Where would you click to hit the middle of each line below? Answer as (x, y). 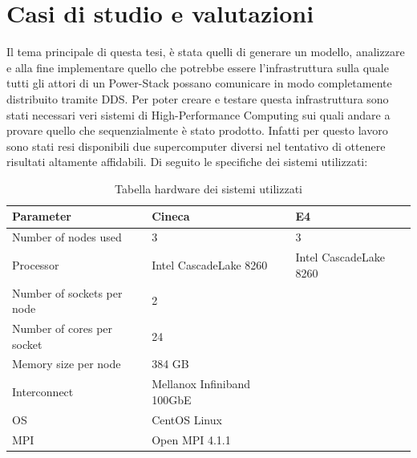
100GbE (172, 399)
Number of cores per (63, 328)
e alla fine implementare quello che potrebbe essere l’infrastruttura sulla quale (198, 67)
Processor (36, 264)
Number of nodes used (67, 237)
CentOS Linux (187, 419)
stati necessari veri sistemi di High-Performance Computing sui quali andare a (198, 114)
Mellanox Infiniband (201, 384)
